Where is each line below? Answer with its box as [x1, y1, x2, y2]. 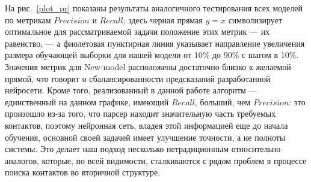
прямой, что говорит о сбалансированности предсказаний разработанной [5, 72, 271, 84]
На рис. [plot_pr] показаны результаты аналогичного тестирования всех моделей [5, 2, 303, 14]
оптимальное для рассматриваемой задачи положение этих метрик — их [5, 25, 270, 38]
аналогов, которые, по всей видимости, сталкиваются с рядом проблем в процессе [5, 154, 307, 166]
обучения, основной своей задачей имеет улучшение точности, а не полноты [5, 131, 286, 143]
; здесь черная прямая [123, 13, 203, 26]
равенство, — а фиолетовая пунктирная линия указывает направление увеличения [5, 37, 305, 49]
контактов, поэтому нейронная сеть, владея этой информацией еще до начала [5, 119, 288, 131]
